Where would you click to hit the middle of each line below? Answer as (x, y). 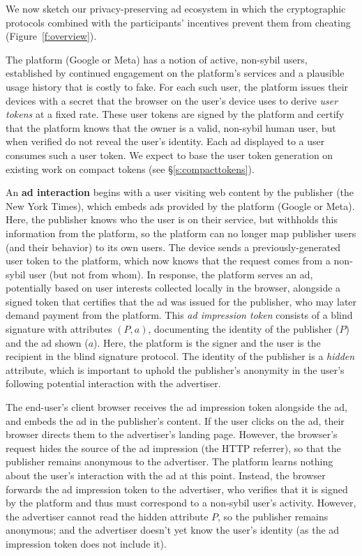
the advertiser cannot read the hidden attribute (107, 516)
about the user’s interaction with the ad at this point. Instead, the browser (166, 475)
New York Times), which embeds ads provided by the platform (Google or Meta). (180, 205)
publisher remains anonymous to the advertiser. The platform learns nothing (169, 461)
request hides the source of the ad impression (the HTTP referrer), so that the (173, 448)
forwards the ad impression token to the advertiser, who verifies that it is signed (177, 489)
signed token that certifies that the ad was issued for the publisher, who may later (181, 301)
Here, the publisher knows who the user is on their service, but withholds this (172, 219)
